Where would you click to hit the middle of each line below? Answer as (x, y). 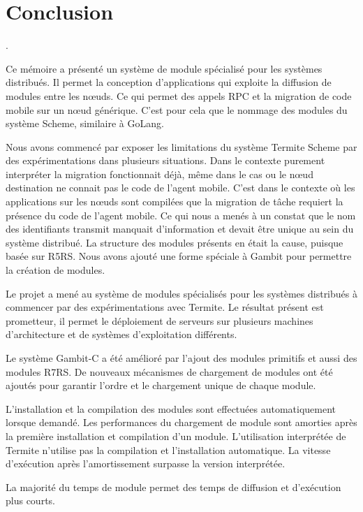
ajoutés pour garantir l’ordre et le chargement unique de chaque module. (161, 385)
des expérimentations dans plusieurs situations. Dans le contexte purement (165, 160)
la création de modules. (55, 270)
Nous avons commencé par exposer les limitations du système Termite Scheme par (181, 146)
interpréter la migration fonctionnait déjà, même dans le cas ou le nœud (160, 174)
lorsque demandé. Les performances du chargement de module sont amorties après (181, 422)
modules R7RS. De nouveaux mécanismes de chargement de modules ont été (169, 371)
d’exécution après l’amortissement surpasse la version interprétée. (146, 463)
